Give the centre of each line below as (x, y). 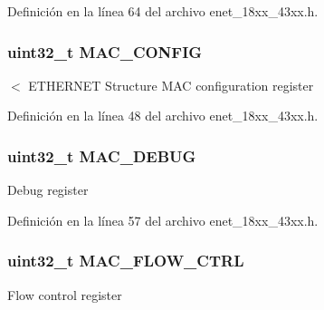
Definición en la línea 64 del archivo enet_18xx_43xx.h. (163, 11)
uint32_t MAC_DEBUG (102, 155)
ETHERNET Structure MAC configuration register (171, 85)
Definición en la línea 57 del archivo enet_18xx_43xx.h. (163, 220)
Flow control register (65, 294)
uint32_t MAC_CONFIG (105, 51)
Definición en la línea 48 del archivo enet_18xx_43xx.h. (163, 116)
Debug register (48, 190)
